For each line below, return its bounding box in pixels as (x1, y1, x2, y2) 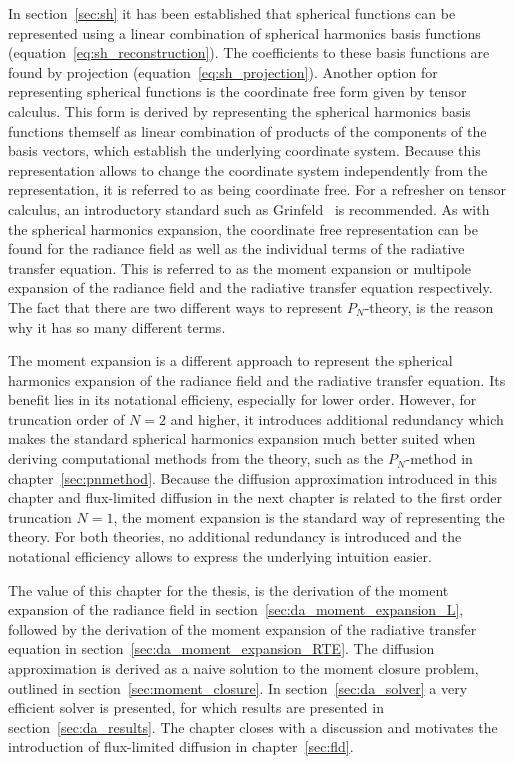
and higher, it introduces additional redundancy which (170, 408, 504, 429)
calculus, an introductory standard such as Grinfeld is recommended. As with (8, 198, 490, 219)
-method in (405, 448, 473, 469)
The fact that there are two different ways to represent (8, 296, 343, 317)
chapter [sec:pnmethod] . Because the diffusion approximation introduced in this (8, 467, 498, 488)
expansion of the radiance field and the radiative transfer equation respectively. (8, 277, 493, 298)
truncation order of (8, 408, 125, 429)
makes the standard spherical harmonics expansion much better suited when (8, 428, 476, 449)
